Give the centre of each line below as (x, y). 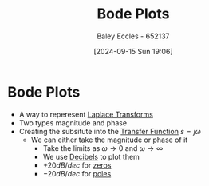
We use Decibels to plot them (91, 156)
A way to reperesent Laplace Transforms (86, 114)
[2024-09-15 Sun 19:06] (133, 51)
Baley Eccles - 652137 (133, 36)
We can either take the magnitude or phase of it (109, 140)
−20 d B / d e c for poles (77, 173)
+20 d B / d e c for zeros (77, 165)
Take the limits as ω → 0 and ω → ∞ (103, 148)
